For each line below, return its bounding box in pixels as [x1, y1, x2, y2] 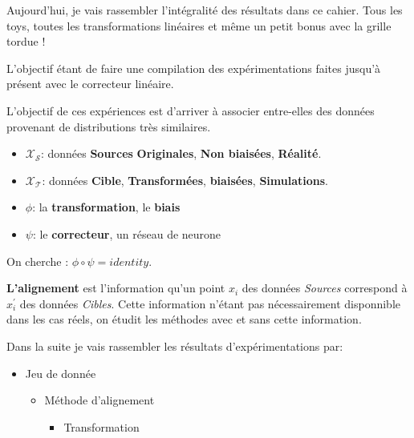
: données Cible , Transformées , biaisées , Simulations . [42, 171, 329, 188]
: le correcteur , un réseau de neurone [32, 225, 221, 242]
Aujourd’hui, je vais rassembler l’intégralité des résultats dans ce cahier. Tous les [6, 2, 403, 18]
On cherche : [6, 252, 69, 269]
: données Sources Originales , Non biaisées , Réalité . [40, 145, 322, 162]
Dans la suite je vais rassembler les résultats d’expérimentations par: [6, 337, 343, 354]
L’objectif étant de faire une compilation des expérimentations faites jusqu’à [6, 59, 381, 76]
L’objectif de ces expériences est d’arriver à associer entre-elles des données [6, 102, 375, 119]
